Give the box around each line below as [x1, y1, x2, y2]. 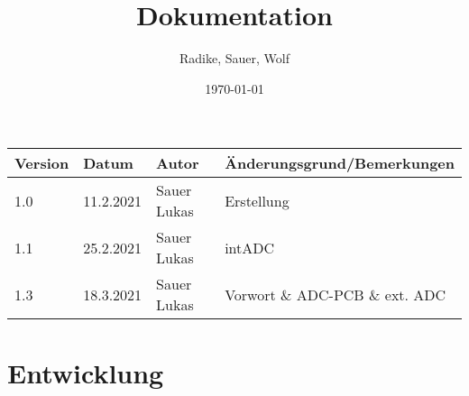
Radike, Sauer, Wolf [179, 49, 290, 68]
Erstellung [225, 189, 290, 211]
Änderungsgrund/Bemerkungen [225, 152, 455, 174]
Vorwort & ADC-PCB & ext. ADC [225, 283, 446, 305]
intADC [225, 236, 275, 258]
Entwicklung [7, 354, 164, 391]
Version [14, 152, 69, 174]
